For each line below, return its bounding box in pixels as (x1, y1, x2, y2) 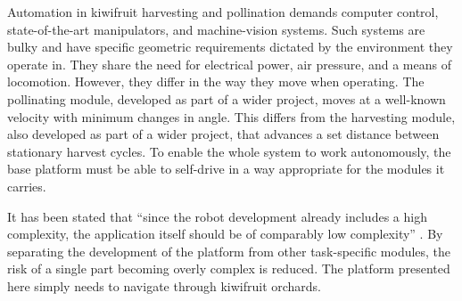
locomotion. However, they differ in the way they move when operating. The (7, 72, 425, 91)
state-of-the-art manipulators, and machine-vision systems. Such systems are (7, 20, 425, 38)
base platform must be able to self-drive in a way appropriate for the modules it (7, 159, 445, 178)
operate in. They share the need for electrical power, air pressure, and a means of (7, 54, 451, 73)
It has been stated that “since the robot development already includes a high (7, 207, 427, 225)
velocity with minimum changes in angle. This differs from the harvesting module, (7, 107, 456, 126)
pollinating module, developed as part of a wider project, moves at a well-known (7, 89, 446, 108)
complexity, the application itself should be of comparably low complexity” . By (7, 224, 443, 243)
